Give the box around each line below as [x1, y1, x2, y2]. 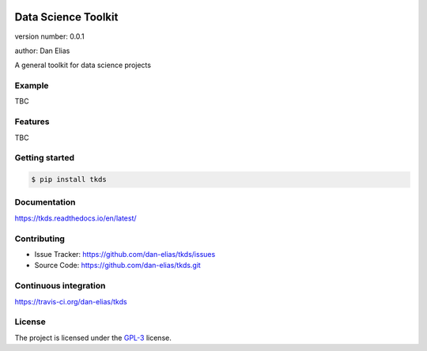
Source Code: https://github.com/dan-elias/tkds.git [34, 261, 201, 270]
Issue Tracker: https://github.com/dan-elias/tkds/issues [34, 250, 216, 259]
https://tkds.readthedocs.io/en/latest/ [14, 213, 138, 223]
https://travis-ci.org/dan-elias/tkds [14, 296, 127, 306]
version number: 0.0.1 [14, 32, 85, 41]
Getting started [14, 153, 75, 164]
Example [14, 80, 49, 91]
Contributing [14, 233, 65, 244]
